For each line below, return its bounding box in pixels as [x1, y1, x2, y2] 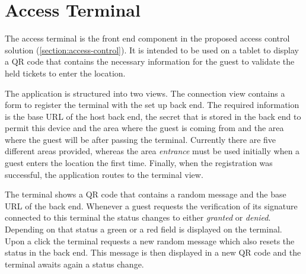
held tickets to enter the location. [5, 66, 126, 79]
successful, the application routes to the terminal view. [5, 168, 203, 180]
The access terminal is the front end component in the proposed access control [5, 32, 290, 44]
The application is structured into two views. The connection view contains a [5, 87, 285, 99]
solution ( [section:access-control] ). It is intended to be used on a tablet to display [5, 43, 299, 56]
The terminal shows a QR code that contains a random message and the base [5, 188, 286, 200]
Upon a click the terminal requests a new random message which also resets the [5, 234, 295, 247]
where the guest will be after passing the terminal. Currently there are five [5, 133, 276, 145]
